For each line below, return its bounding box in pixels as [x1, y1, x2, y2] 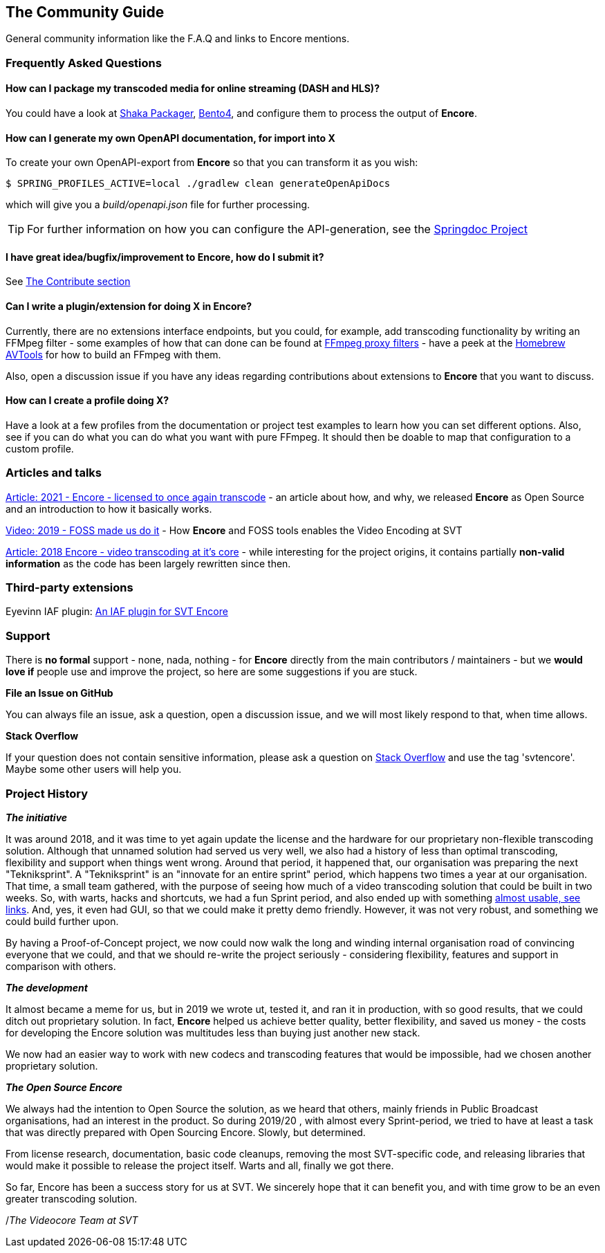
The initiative [6, 811, 68, 823]
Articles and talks [6, 466, 102, 480]
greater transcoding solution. [6, 1192, 138, 1205]
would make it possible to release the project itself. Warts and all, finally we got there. [6, 1159, 394, 1171]
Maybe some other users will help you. [6, 763, 182, 776]
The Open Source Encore [6, 1081, 122, 1093]
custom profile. [6, 442, 74, 455]
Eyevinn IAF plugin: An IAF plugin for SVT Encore [6, 605, 228, 618]
